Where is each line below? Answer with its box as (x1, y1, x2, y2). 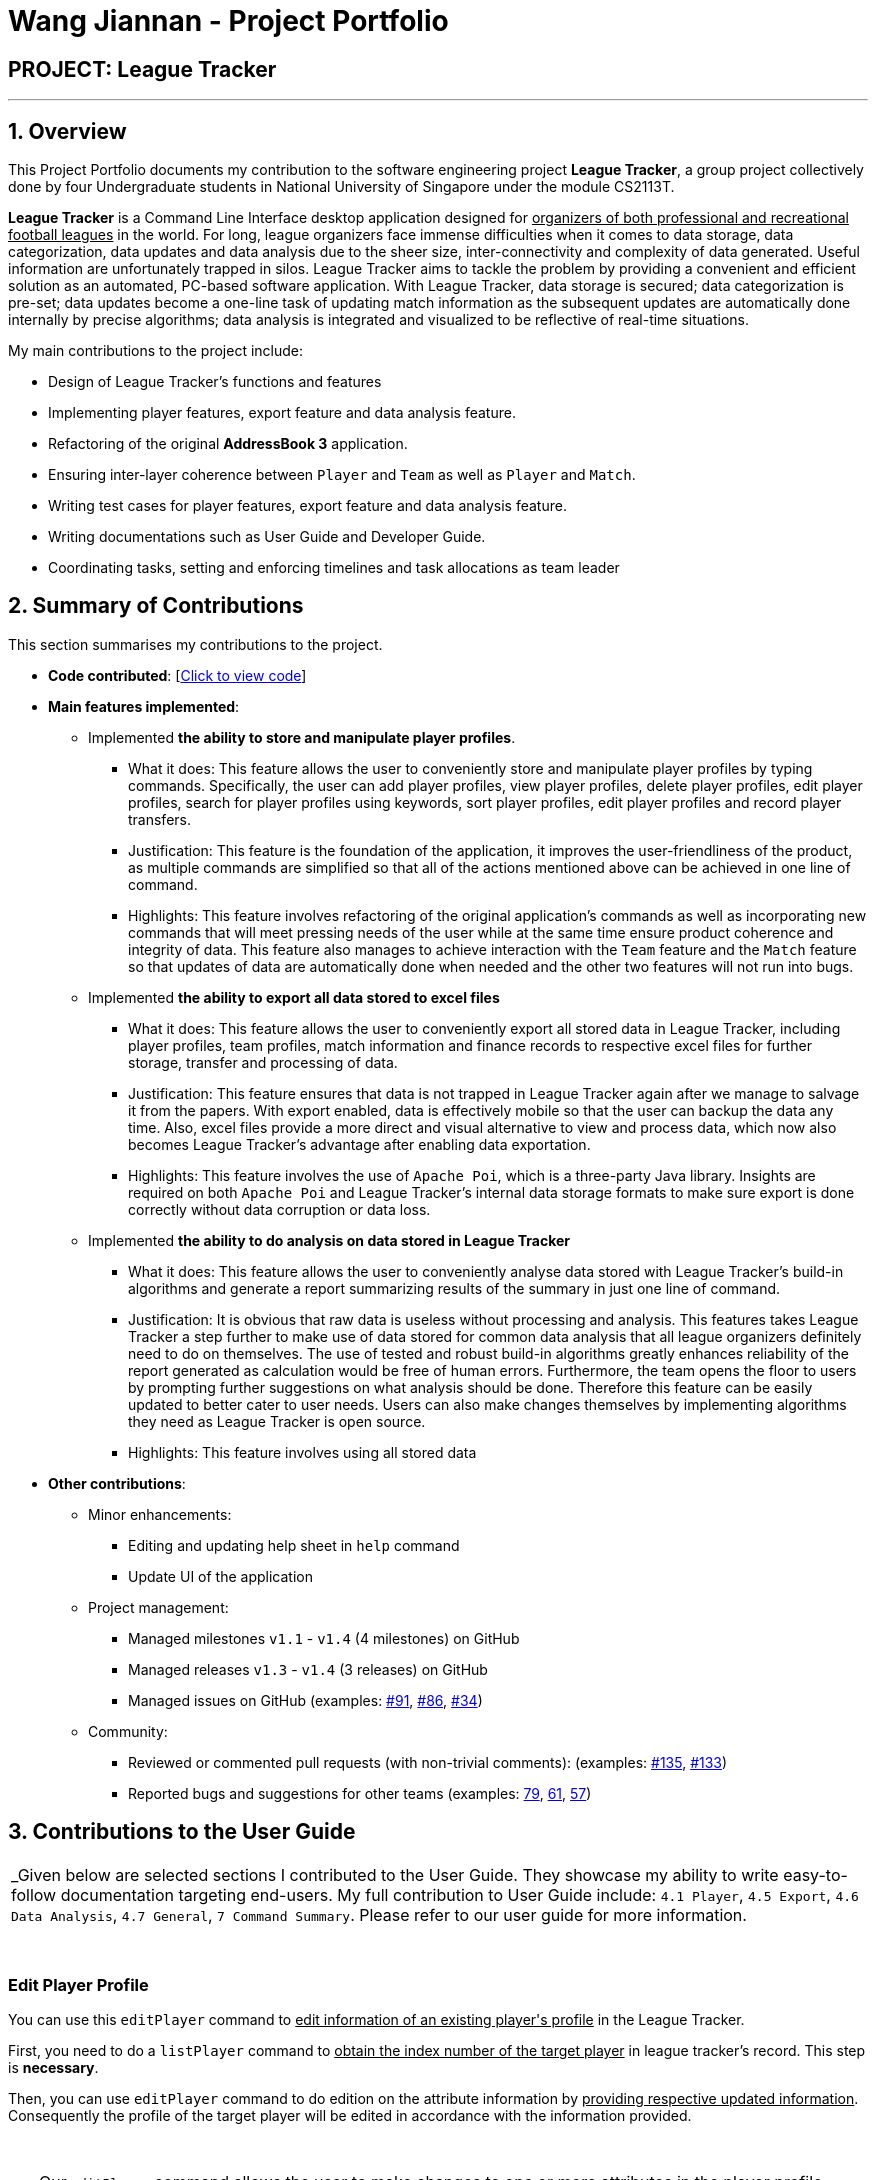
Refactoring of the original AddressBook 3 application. (48, 435, 408, 453)
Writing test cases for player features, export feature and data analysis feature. (48, 497, 567, 515)
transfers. (128, 810, 191, 828)
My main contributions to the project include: (8, 342, 304, 360)
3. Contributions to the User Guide (8, 1819, 356, 1845)
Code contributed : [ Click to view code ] (48, 666, 307, 684)
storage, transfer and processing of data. (128, 1053, 398, 1071)
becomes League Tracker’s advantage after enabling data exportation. (128, 1135, 591, 1153)
